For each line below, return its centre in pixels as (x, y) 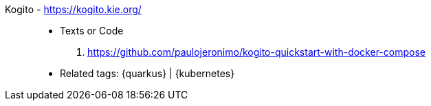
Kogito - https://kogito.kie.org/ (73, 9)
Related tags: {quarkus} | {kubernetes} (147, 73)
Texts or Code (92, 31)
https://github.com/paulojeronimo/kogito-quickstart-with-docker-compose (256, 52)
